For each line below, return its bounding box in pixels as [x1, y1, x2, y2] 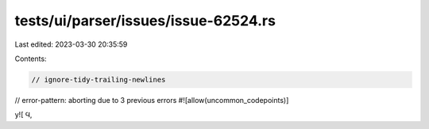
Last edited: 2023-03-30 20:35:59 [14, 40, 128, 49]
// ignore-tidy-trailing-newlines [31, 75, 166, 84]
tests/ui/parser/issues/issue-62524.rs [14, 12, 276, 29]
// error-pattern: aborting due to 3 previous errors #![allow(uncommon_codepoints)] [14, 95, 289, 104]
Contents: [14, 54, 47, 63]
